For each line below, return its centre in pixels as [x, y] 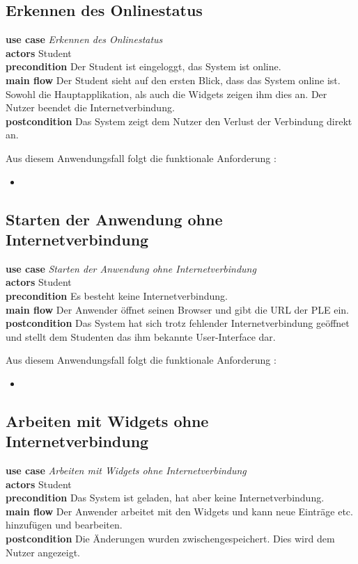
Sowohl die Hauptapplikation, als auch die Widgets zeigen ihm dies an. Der [166, 94]
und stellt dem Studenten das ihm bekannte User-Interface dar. [141, 336]
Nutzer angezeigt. [43, 552]
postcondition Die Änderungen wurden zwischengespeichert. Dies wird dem [170, 539]
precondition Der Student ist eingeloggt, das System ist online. [143, 66]
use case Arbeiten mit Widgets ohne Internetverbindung [126, 470]
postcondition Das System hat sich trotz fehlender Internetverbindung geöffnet [178, 323]
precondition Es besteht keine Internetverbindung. [117, 295]
